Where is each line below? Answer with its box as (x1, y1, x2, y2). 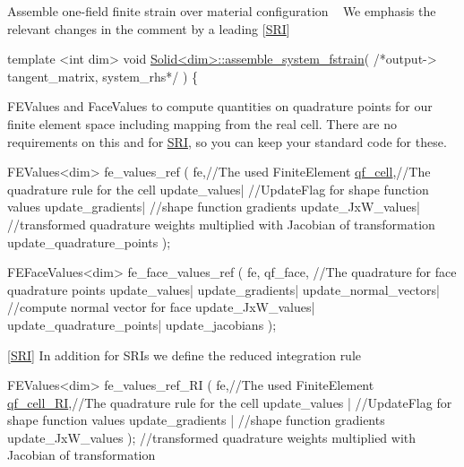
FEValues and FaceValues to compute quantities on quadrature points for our (7, 97, 433, 116)
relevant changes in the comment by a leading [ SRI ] (7, 19, 290, 38)
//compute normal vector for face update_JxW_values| (7, 298, 315, 316)
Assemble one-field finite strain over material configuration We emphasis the (7, 2, 436, 20)
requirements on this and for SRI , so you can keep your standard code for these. (7, 132, 447, 151)
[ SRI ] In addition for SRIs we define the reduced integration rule (7, 345, 362, 364)
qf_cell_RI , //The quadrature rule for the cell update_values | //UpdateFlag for (7, 393, 452, 411)
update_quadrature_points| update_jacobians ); (7, 315, 277, 333)
